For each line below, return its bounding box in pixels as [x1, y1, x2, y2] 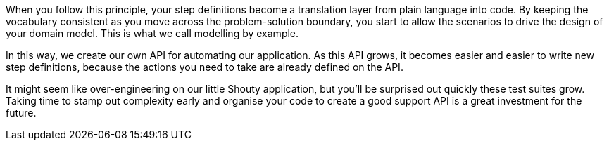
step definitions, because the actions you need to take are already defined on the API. [6, 61, 403, 73]
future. [6, 107, 37, 119]
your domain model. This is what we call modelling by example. [6, 27, 299, 39]
